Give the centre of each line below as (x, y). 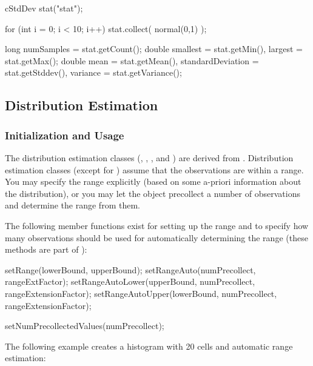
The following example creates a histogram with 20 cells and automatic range (149, 346)
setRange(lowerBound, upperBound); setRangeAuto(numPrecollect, (130, 269)
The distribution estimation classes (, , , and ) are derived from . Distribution (149, 157)
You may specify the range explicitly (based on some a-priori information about (153, 181)
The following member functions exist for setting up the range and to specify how (157, 225)
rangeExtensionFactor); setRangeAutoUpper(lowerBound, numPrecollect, (141, 293)
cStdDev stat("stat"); (44, 8)
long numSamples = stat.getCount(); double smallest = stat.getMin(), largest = (154, 49)
